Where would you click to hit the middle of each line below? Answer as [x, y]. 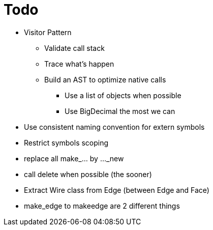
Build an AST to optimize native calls [105, 79]
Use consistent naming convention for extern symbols [114, 127]
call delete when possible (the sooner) [88, 174]
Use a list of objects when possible [123, 95]
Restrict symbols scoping [66, 142]
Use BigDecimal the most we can [120, 111]
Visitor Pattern [48, 32]
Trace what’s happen [79, 64]
